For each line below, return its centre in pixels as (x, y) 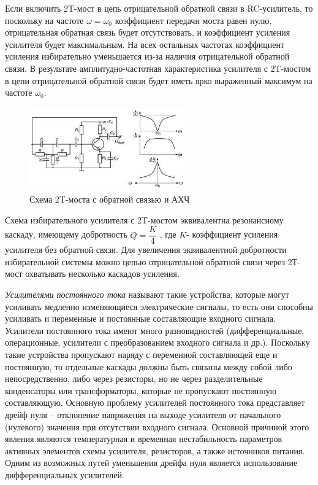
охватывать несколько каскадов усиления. (102, 274)
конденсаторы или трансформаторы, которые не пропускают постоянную (141, 390)
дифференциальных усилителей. (65, 474)
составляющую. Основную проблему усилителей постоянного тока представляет (155, 402)
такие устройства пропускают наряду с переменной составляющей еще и (141, 355)
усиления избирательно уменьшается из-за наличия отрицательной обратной (147, 56)
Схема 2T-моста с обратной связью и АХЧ (110, 199)
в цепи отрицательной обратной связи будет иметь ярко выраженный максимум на (159, 80)
